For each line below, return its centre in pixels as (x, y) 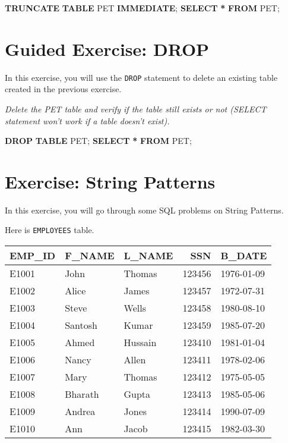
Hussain (140, 343)
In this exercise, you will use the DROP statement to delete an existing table (141, 77)
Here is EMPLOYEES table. (50, 230)
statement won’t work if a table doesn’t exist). (87, 120)
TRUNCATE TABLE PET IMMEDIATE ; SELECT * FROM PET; (142, 8)
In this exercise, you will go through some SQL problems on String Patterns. (144, 210)
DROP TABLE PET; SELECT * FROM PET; (98, 141)
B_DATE (244, 256)
